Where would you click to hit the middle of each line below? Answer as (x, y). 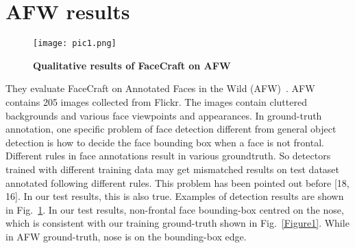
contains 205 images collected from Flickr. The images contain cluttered (156, 101)
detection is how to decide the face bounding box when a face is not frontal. (165, 142)
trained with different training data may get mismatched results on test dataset (173, 169)
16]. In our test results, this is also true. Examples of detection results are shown (175, 196)
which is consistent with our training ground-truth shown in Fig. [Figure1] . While (177, 223)
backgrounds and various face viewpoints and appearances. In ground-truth (164, 115)
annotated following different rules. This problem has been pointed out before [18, (177, 182)
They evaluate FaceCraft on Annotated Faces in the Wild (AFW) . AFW (160, 88)
